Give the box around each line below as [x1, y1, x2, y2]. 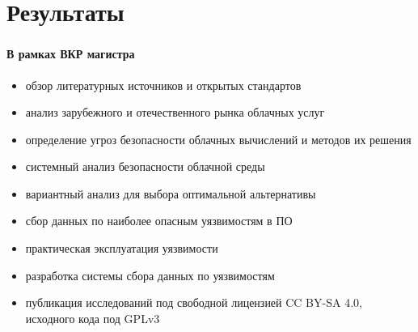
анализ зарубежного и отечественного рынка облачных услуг [25, 104, 325, 121]
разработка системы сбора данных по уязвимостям [25, 266, 275, 283]
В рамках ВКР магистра [6, 45, 135, 62]
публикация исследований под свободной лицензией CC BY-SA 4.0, [25, 294, 362, 311]
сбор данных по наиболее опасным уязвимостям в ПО [25, 212, 293, 229]
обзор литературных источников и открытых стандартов [25, 76, 302, 93]
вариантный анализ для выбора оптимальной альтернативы [25, 185, 316, 202]
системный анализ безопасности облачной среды [25, 158, 265, 175]
